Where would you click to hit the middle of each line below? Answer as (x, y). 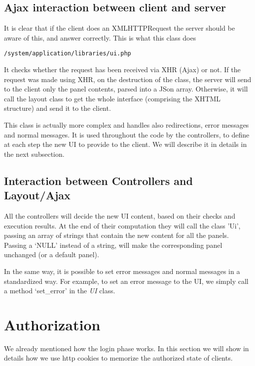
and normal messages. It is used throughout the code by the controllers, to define (127, 134)
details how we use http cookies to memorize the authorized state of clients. (118, 358)
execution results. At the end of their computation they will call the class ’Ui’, (122, 225)
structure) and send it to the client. (57, 108)
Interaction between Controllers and (98, 180)
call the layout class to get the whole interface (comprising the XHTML (112, 98)
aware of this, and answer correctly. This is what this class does (100, 37)
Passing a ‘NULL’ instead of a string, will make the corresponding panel (113, 245)
